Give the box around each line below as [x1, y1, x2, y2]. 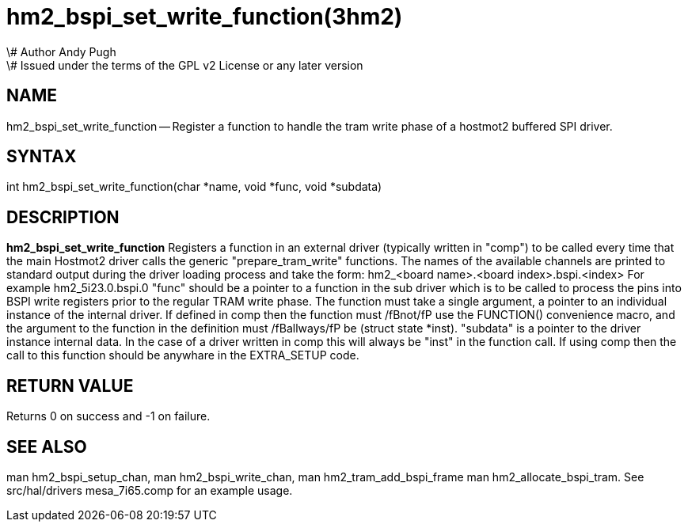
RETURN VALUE [6, 375, 134, 396]
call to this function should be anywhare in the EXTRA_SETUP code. [6, 348, 359, 363]
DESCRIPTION [6, 207, 120, 227]
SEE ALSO [6, 436, 87, 457]
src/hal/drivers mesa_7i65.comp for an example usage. [6, 483, 293, 497]
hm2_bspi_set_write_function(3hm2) [6, 3, 403, 30]
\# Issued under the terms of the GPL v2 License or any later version [6, 58, 363, 72]
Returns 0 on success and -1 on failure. [6, 409, 211, 424]
